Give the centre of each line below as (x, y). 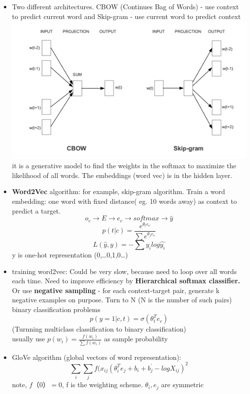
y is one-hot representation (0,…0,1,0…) (70, 254)
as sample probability (136, 339)
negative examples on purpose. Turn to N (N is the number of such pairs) (122, 300)
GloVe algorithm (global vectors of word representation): (96, 357)
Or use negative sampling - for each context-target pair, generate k (116, 290)
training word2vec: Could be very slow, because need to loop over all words (124, 271)
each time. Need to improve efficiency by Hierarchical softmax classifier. (126, 281)
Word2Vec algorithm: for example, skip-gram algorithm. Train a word (118, 191)
